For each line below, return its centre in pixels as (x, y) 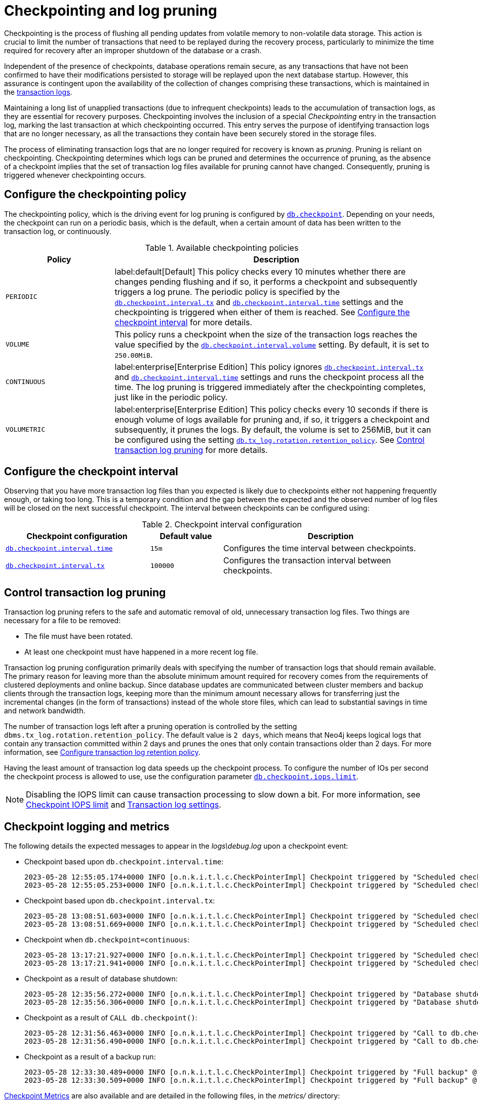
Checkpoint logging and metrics (87, 826)
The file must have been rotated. (78, 636)
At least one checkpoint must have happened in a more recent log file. (141, 652)
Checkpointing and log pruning (111, 11)
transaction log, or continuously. (58, 231)
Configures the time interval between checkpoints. (320, 548)
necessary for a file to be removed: (63, 621)
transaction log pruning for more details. (191, 450)
